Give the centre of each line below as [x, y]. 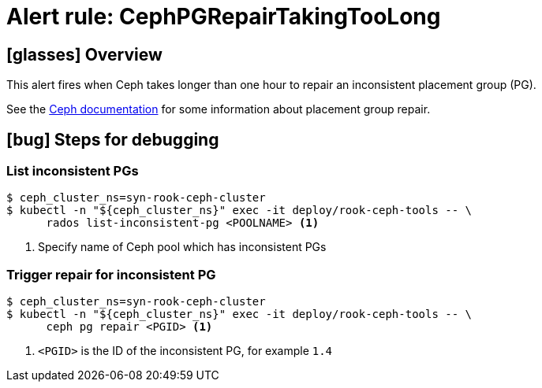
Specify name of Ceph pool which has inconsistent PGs [182, 247]
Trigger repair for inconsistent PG [111, 274]
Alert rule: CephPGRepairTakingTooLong [224, 17]
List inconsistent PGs [73, 171]
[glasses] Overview [84, 54]
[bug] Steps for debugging [113, 139]
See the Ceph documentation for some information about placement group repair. [219, 109]
